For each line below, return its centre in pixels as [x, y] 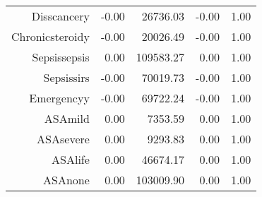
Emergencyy [59, 98]
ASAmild [67, 118]
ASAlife [71, 159]
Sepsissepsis [61, 57]
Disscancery [60, 16]
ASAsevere [63, 139]
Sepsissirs [66, 77]
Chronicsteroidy [50, 36]
